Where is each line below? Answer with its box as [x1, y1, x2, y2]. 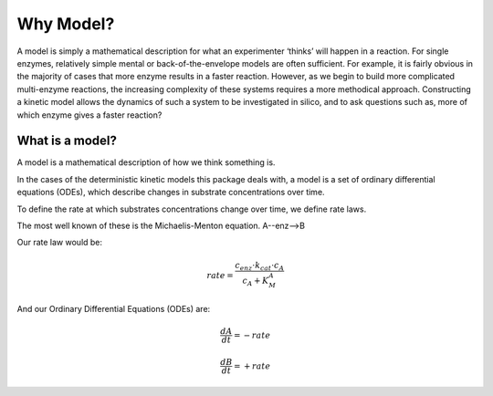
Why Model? [16, 14, 115, 34]
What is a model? [16, 133, 118, 149]
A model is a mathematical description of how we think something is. [16, 157, 276, 168]
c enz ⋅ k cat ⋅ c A [234, 260, 285, 273]
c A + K [242, 276, 269, 287]
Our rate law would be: [16, 237, 103, 248]
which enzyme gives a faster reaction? [16, 109, 163, 120]
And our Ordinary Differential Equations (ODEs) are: [16, 303, 211, 314]
